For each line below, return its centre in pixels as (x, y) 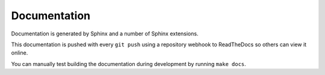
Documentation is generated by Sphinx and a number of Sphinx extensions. (105, 34)
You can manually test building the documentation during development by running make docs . (128, 64)
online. (20, 53)
